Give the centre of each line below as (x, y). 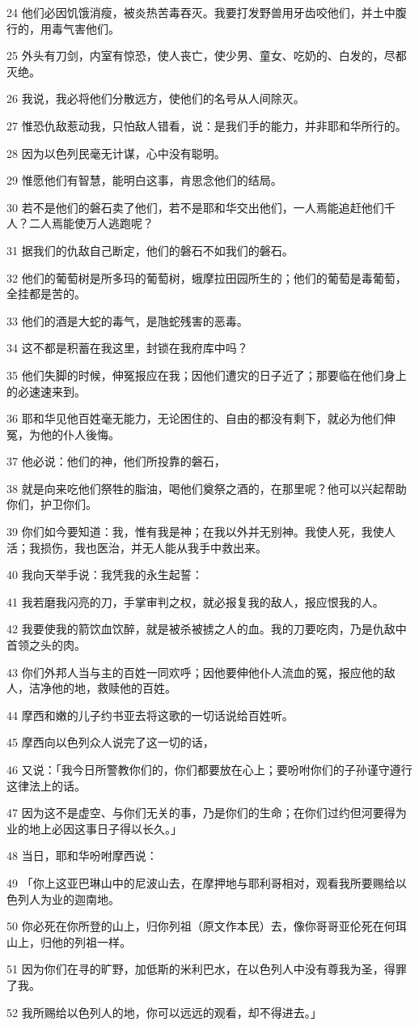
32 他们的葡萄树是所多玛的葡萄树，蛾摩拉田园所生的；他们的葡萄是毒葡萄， (207, 277)
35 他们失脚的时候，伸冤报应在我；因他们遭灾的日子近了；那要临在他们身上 (207, 375)
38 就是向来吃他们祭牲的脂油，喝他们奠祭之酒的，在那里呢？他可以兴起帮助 (207, 488)
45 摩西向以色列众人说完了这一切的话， (110, 742)
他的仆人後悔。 (80, 434)
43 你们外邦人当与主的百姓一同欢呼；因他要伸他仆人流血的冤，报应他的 (195, 672)
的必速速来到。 (46, 391)
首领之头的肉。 (46, 645)
